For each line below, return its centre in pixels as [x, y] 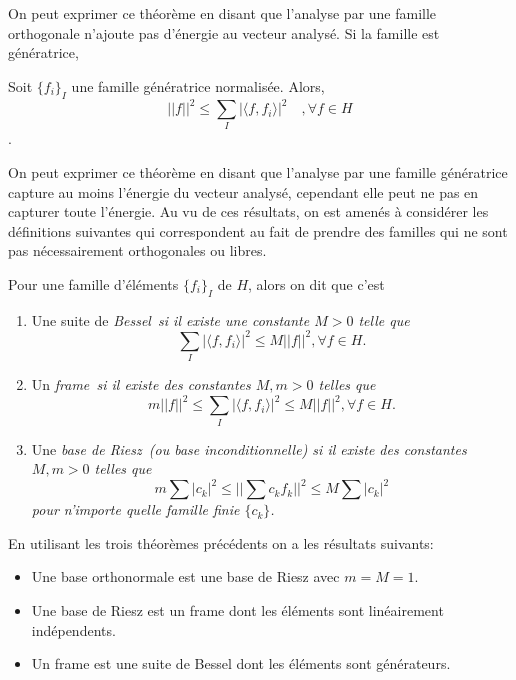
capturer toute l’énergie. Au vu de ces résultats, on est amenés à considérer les [248, 211]
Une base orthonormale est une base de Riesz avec [185, 576]
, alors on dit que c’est [316, 283]
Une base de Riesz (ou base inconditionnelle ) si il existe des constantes [249, 448]
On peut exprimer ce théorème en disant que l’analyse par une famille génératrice [258, 172]
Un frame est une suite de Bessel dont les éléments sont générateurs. [241, 663]
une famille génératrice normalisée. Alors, [198, 85]
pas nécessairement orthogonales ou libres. [137, 250]
